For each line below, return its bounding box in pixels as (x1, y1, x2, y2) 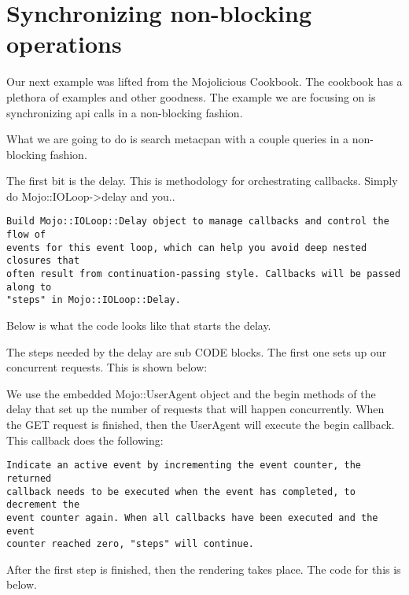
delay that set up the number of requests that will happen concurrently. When (6, 401, 385, 417)
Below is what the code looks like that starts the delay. (6, 317, 271, 334)
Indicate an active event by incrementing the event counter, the (6, 460, 362, 471)
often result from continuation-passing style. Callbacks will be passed (6, 268, 401, 280)
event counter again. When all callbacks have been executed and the (6, 512, 378, 523)
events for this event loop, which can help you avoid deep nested (6, 242, 367, 253)
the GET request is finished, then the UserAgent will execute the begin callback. (6, 416, 395, 433)
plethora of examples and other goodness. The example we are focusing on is (6, 88, 376, 105)
